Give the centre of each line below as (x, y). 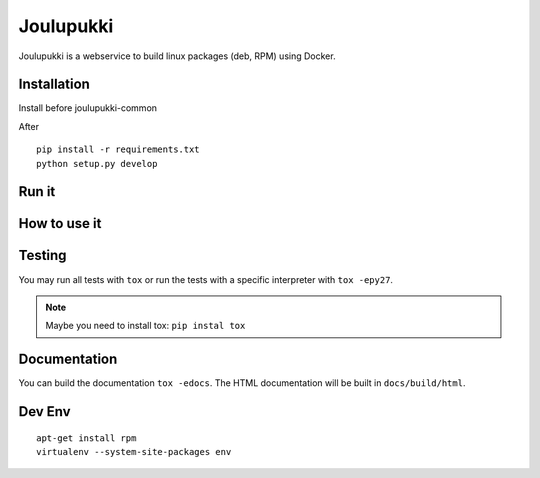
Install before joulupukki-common (88, 108)
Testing (42, 255)
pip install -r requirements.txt (118, 149)
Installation (54, 84)
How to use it (60, 223)
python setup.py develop (97, 163)
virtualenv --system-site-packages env (134, 452)
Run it (37, 191)
